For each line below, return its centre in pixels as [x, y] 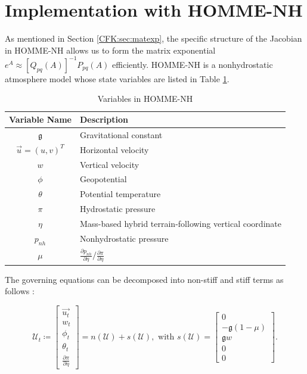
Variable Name [40, 119]
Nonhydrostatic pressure [124, 239]
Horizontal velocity [114, 149]
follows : [20, 291]
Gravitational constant [121, 134]
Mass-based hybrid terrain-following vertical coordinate [180, 223]
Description [104, 119]
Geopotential [103, 179]
